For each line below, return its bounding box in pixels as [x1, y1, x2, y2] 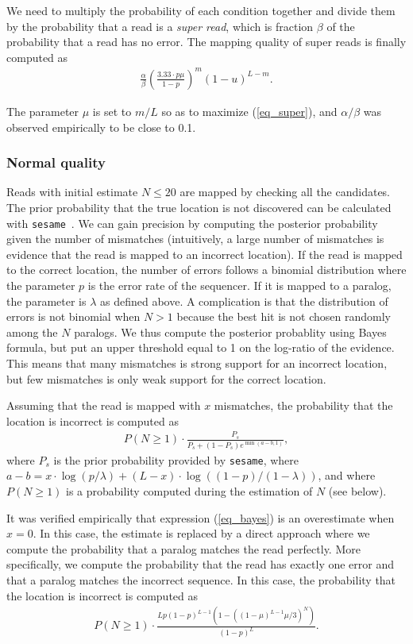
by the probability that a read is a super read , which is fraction [6, 17, 314, 34]
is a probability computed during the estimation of [66, 482, 313, 499]
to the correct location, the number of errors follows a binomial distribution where [6, 261, 407, 278]
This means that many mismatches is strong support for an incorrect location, [6, 354, 388, 371]
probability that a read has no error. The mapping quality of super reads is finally [6, 33, 407, 50]
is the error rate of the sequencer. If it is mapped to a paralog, [87, 276, 392, 293]
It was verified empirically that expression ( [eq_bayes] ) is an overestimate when [6, 509, 395, 526]
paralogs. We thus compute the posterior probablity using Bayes [74, 323, 387, 340]
